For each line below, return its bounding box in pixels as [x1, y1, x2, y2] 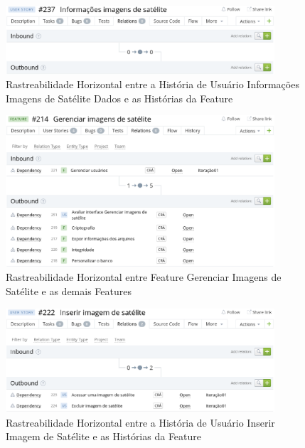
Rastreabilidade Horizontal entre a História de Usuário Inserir [6, 415, 275, 430]
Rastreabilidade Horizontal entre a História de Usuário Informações [6, 77, 299, 92]
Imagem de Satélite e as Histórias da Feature [6, 429, 202, 444]
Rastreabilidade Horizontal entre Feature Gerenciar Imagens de [6, 270, 282, 284]
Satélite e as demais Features [6, 283, 132, 298]
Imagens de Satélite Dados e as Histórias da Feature [6, 90, 233, 105]
